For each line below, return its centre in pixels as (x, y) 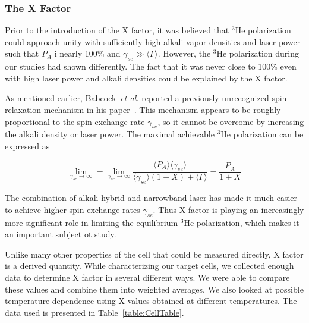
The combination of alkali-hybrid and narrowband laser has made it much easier (151, 198)
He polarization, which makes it (242, 222)
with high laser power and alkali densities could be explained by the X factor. (146, 78)
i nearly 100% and (87, 53)
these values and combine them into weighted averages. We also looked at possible (154, 289)
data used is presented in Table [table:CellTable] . (94, 312)
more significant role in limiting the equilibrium (92, 222)
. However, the (184, 53)
